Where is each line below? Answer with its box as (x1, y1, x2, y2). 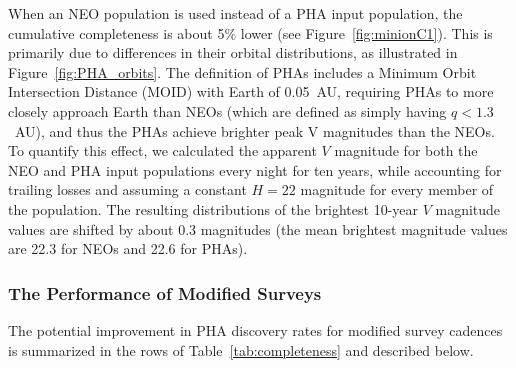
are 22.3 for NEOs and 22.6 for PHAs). (8, 238, 248, 259)
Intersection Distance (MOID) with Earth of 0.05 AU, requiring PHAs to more (8, 81, 494, 102)
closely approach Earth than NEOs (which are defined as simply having (8, 100, 447, 121)
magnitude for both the (334, 140, 478, 161)
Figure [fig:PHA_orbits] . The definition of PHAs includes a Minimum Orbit (8, 61, 477, 82)
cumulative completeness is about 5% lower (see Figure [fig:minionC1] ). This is (8, 22, 493, 43)
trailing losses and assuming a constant (8, 179, 247, 200)
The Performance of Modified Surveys (8, 280, 322, 305)
